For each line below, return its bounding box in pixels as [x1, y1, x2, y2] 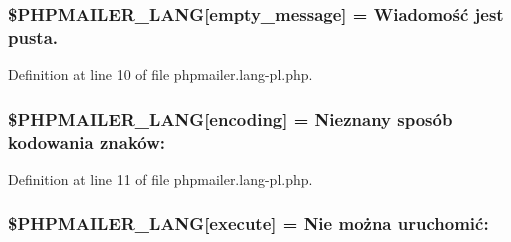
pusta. [8, 24, 59, 49]
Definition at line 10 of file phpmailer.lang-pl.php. [8, 64, 313, 85]
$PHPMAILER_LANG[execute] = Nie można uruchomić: [8, 211, 489, 236]
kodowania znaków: [8, 129, 166, 154]
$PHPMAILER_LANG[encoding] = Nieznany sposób [8, 106, 453, 131]
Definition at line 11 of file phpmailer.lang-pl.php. [8, 168, 313, 189]
